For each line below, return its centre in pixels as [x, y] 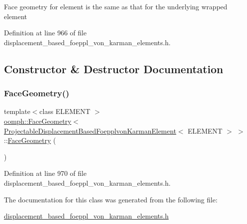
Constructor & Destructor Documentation [114, 69]
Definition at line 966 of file [45, 33]
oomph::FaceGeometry [38, 121]
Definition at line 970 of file [45, 173]
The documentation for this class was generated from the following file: [111, 199]
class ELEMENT [65, 111]
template [17, 111]
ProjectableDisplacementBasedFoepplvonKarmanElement [90, 130]
